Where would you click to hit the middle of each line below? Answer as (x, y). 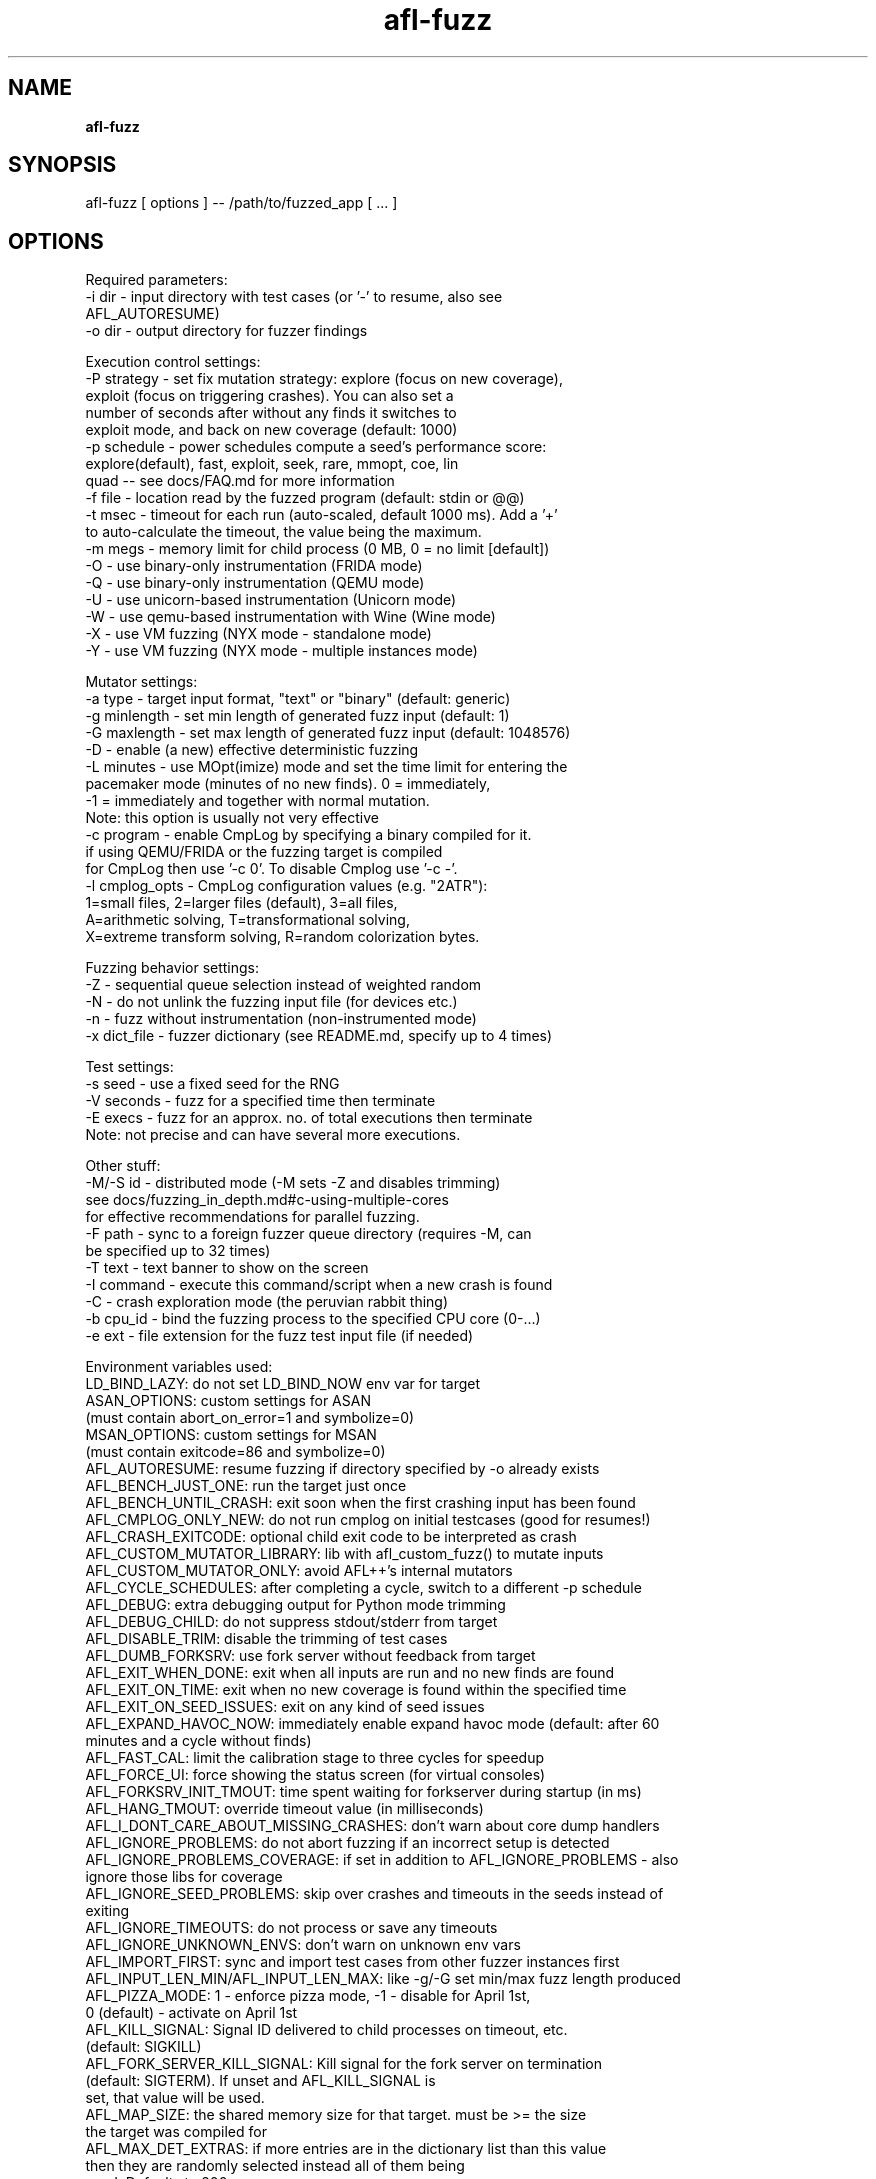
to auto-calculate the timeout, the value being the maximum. (283, 532)
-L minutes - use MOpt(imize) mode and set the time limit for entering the (326, 767)
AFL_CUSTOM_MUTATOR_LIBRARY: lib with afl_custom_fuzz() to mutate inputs (344, 1554)
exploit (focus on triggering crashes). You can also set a (269, 396)
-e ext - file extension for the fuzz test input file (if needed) (279, 1336)
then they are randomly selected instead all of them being (275, 2166)
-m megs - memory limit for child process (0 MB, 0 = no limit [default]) (317, 549)
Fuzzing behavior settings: (172, 968)
